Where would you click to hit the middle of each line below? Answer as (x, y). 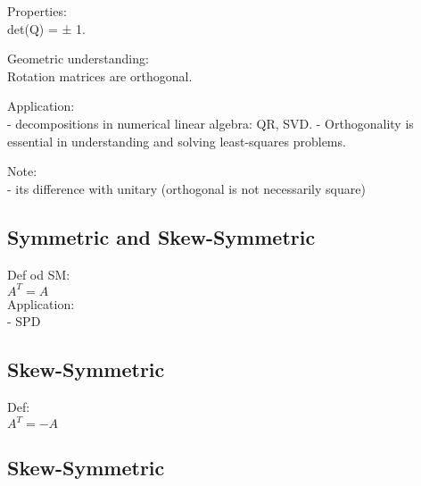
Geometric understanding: (78, 59)
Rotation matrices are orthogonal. (100, 75)
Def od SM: (39, 274)
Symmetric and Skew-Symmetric (161, 236)
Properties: (37, 11)
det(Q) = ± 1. (46, 28)
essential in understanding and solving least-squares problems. (177, 141)
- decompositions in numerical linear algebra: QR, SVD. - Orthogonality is (210, 123)
